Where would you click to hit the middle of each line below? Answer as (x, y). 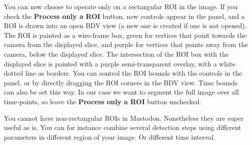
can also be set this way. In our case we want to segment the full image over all (121, 92)
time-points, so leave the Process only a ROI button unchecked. (103, 101)
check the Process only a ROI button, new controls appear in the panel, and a (124, 16)
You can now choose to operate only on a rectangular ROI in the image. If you (121, 6)
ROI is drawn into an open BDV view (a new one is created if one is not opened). (125, 25)
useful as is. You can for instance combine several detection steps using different (123, 127)
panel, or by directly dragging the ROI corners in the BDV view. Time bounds (121, 82)
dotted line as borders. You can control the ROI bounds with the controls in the (123, 73)
